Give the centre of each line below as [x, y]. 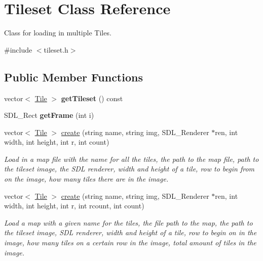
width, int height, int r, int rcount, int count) [74, 206]
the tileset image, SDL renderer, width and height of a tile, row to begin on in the [130, 232]
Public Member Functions [73, 77]
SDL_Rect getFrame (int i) [49, 115]
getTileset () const [92, 98]
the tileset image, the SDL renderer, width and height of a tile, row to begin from [129, 169]
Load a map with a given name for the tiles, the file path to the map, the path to [128, 222]
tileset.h [56, 49]
